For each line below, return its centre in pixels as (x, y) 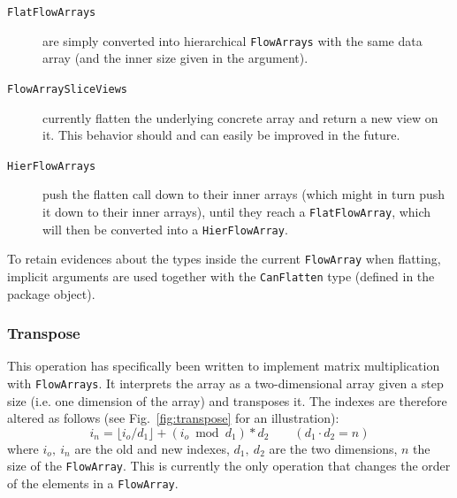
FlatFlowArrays (52, 12)
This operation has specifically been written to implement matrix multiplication (224, 366)
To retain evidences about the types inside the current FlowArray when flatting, (224, 259)
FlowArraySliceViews (68, 89)
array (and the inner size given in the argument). (175, 58)
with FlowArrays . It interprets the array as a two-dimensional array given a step (225, 383)
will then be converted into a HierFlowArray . (165, 229)
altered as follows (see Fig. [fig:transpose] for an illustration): (173, 418)
